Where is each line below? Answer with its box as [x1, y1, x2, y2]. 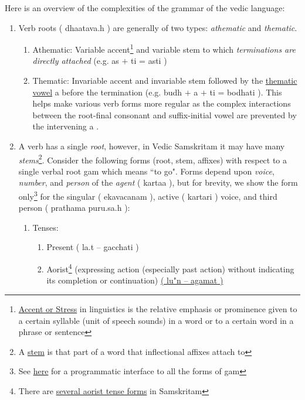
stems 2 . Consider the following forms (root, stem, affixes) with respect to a [18, 152, 287, 166]
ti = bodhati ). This [209, 86, 282, 98]
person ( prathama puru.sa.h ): [18, 201, 130, 214]
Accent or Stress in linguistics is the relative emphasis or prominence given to [18, 302, 297, 314]
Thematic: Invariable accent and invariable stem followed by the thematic [32, 74, 297, 87]
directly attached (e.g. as [32, 54, 119, 67]
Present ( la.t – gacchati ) [46, 241, 139, 253]
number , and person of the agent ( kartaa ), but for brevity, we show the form [18, 176, 298, 189]
